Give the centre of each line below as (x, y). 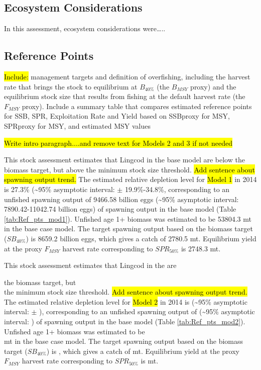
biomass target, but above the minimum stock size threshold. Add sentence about (129, 169)
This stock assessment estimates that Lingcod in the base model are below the (124, 160)
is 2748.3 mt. (201, 248)
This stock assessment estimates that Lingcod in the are (90, 265)
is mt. (150, 361)
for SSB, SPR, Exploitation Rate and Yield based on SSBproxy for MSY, (117, 116)
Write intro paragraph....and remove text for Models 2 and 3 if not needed (118, 143)
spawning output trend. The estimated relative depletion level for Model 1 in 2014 (130, 179)
